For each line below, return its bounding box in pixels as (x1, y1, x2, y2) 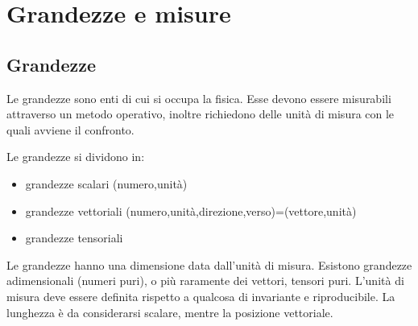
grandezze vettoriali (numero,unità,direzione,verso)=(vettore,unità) (25, 202, 357, 219)
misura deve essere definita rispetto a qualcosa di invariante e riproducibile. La (6, 287, 395, 304)
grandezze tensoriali (25, 229, 123, 246)
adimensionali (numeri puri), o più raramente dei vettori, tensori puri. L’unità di (6, 272, 404, 289)
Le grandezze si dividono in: (6, 148, 145, 165)
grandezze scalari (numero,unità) (25, 175, 188, 192)
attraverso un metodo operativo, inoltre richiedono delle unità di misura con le (6, 105, 395, 122)
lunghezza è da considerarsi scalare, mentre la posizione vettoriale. (6, 303, 333, 320)
